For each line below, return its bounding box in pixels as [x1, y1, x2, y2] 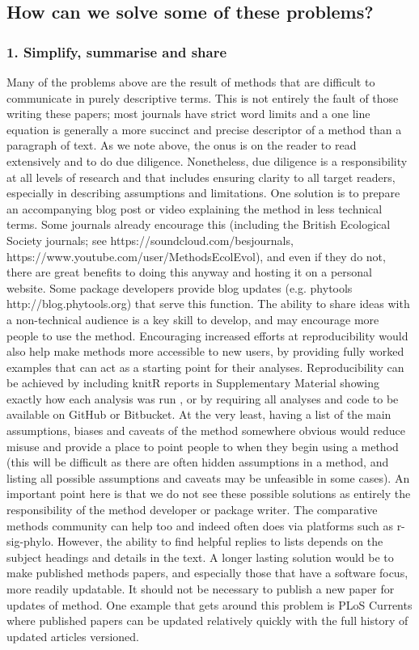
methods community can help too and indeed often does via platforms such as [6, 517, 393, 534]
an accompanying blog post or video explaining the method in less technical [6, 200, 383, 217]
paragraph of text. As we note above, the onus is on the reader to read [6, 137, 357, 154]
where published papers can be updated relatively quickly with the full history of [6, 612, 408, 629]
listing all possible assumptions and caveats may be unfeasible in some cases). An [6, 469, 410, 486]
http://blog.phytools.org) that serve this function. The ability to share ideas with [6, 295, 410, 312]
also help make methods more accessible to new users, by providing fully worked [6, 343, 404, 360]
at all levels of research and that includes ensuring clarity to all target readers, [6, 168, 396, 185]
